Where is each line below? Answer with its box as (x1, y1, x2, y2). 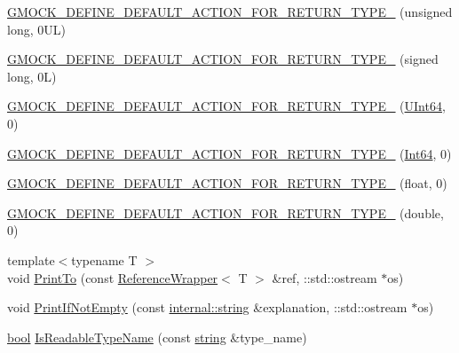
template (7, 250, 55, 269)
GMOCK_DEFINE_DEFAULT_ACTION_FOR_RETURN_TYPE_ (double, (7, 203, 444, 222)
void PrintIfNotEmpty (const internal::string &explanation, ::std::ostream (7, 298, 408, 317)
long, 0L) (7, 67, 57, 85)
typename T (71, 250, 138, 269)
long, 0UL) (7, 20, 66, 38)
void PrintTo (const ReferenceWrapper (7, 268, 218, 286)
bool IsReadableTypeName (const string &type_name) (7, 327, 307, 346)
